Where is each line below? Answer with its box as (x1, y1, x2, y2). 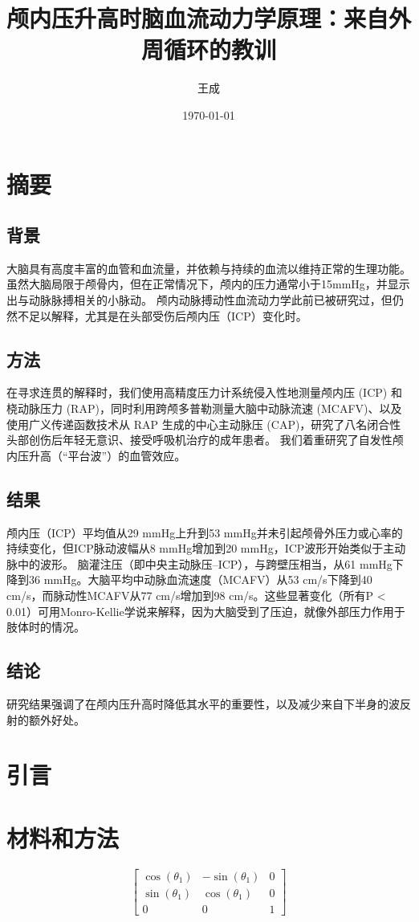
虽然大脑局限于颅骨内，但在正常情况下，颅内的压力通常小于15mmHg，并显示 (6, 275, 410, 292)
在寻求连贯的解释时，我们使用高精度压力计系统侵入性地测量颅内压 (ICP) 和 (6, 384, 402, 401)
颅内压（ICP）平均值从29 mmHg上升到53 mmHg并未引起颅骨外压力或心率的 (6, 524, 403, 541)
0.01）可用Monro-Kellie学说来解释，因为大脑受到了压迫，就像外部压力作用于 (6, 602, 405, 619)
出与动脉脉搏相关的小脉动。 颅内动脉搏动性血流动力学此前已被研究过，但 (6, 292, 393, 308)
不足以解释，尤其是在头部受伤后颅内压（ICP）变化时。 (17, 307, 307, 324)
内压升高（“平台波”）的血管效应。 (6, 447, 186, 463)
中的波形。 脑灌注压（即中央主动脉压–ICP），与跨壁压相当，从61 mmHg (17, 555, 393, 572)
